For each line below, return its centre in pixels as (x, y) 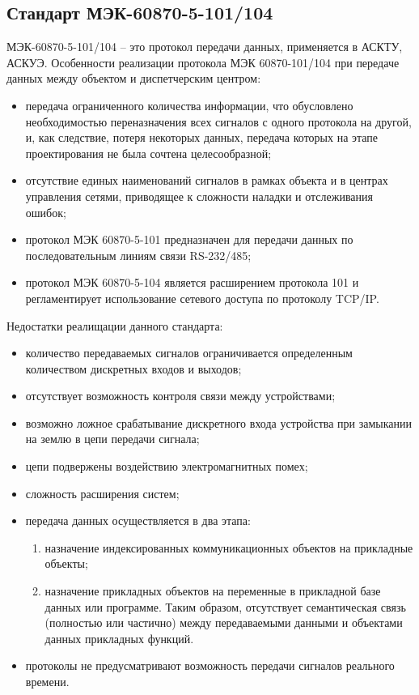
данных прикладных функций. (119, 638)
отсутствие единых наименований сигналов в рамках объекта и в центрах (207, 180)
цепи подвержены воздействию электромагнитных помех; (167, 466)
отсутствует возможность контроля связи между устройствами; (180, 396)
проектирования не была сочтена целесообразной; (148, 153)
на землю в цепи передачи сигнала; (112, 439)
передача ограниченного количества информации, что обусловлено (189, 105)
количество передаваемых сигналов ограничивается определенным (189, 353)
